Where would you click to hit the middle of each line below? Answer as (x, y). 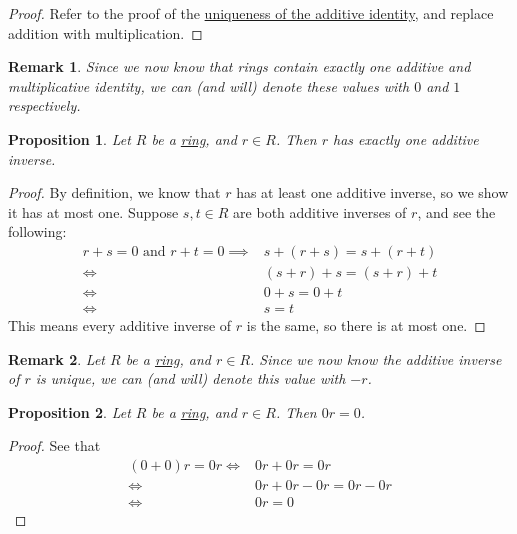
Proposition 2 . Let (69, 411)
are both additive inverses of (320, 211)
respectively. (44, 105)
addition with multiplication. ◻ (105, 32)
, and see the (456, 211)
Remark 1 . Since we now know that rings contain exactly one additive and (239, 66)
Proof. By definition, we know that (114, 192)
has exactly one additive (406, 138)
